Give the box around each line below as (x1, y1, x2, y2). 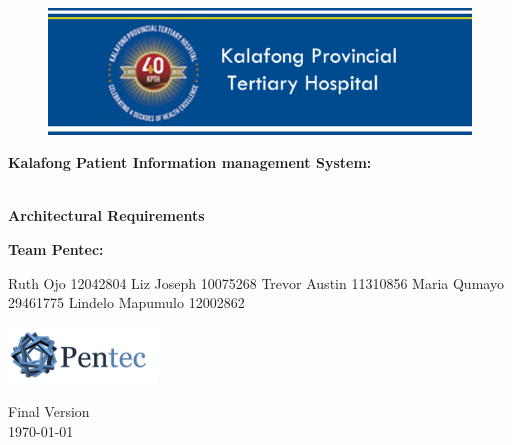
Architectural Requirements (8, 205, 205, 226)
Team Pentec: (8, 239, 104, 260)
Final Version (8, 400, 90, 421)
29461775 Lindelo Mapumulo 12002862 (8, 292, 245, 313)
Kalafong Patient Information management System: (8, 152, 372, 173)
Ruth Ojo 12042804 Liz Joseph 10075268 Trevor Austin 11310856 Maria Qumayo (8, 272, 504, 293)
